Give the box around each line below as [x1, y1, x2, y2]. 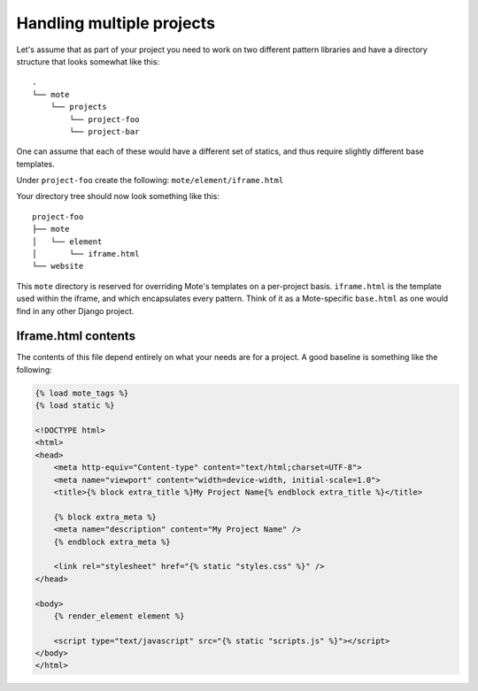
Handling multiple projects [16, 13, 216, 33]
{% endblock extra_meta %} [53, 536, 172, 547]
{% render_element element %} [53, 610, 185, 621]
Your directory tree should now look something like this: [16, 191, 220, 202]
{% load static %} [35, 401, 115, 411]
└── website [32, 261, 84, 272]
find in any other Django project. [16, 305, 135, 316]
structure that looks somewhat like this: [16, 56, 159, 66]
